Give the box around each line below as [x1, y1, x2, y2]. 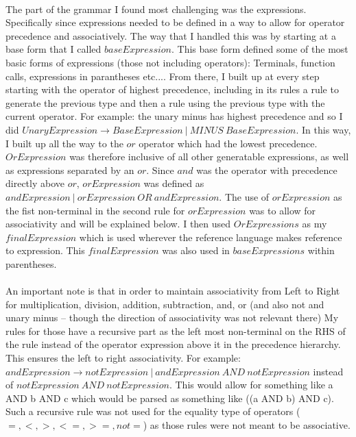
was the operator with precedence [196, 162, 337, 177]
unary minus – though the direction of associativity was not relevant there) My [5, 310, 339, 325]
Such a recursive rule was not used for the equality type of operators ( [5, 404, 300, 419]
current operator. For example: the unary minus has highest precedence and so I [5, 109, 343, 123]
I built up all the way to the [5, 136, 123, 150]
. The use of [219, 189, 270, 203]
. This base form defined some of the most [171, 42, 348, 56]
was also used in [162, 243, 230, 258]
